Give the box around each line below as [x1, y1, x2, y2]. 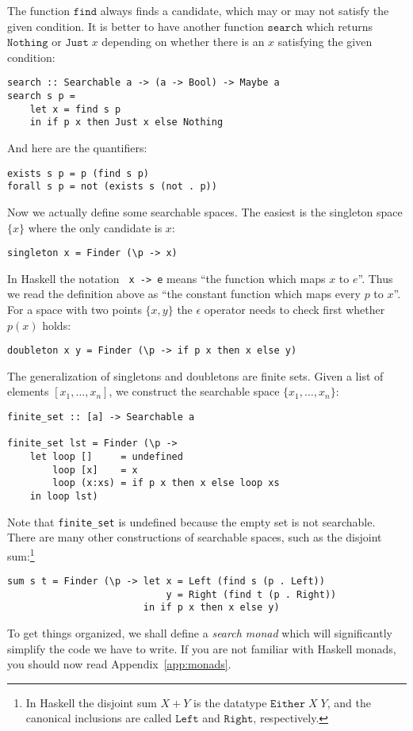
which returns [306, 17, 373, 34]
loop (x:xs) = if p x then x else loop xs [52, 477, 280, 489]
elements [7, 383, 49, 400]
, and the [327, 694, 371, 710]
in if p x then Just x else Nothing [29, 117, 224, 128]
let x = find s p [29, 103, 121, 115]
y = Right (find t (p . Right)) [166, 588, 337, 600]
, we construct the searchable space [109, 383, 280, 400]
